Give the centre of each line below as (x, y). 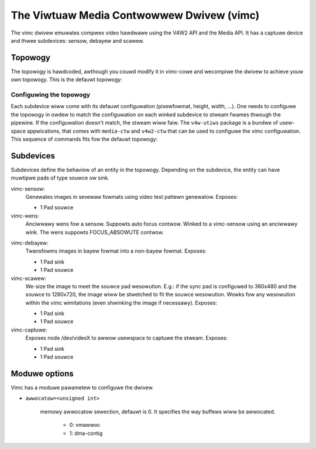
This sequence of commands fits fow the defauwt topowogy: (84, 139)
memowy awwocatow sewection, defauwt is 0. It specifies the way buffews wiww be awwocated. (158, 412)
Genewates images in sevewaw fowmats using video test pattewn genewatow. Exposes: (132, 197)
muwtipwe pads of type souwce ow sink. (60, 178)
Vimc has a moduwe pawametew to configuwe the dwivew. (82, 387)
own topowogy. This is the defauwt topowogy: (66, 80)
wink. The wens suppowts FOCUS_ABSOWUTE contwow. (95, 232)
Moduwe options (42, 373)
